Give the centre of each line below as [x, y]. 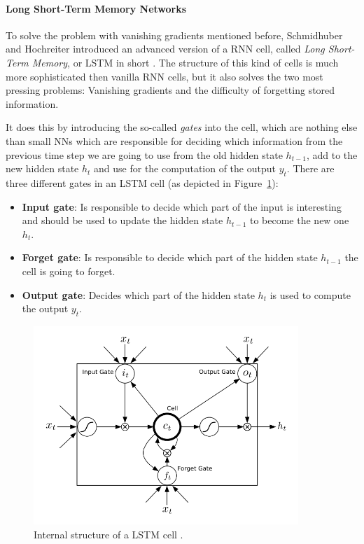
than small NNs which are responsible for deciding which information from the [174, 140]
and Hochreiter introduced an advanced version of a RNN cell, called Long [165, 49]
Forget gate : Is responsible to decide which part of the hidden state [170, 257]
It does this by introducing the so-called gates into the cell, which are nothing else [182, 127]
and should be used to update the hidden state [122, 220]
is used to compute [310, 294]
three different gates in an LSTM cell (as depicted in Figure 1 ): [142, 182]
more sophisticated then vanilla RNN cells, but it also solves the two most [164, 76]
